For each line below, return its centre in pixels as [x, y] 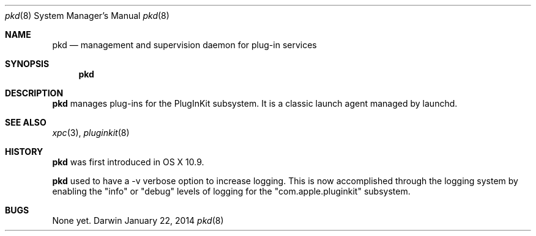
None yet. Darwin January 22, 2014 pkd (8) [138, 220]
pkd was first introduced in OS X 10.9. [128, 162]
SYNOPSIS [27, 64]
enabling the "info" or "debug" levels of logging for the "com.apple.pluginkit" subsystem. [231, 191]
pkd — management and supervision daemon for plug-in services [184, 45]
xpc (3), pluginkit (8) [91, 133]
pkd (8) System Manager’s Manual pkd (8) [87, 16]
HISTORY [24, 152]
